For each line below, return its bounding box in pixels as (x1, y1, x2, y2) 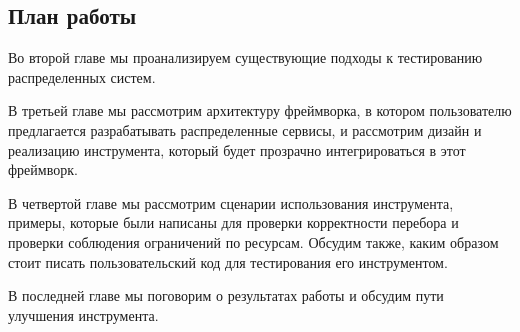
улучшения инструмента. (8, 304, 159, 325)
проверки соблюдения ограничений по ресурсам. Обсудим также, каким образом (8, 231, 499, 252)
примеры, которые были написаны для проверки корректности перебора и (8, 212, 459, 233)
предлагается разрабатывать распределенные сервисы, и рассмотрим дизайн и (8, 119, 482, 140)
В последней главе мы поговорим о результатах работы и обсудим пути (8, 285, 444, 306)
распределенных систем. (8, 66, 156, 87)
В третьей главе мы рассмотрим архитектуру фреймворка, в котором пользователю (8, 100, 512, 121)
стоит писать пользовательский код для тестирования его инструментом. (8, 251, 448, 272)
